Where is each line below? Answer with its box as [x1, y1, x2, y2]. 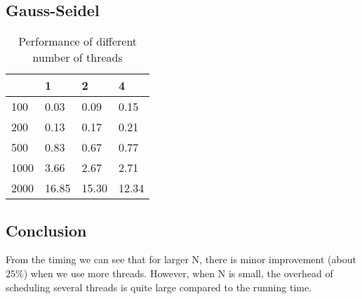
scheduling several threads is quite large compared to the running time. [6, 279, 312, 294]
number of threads [32, 49, 123, 66]
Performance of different [18, 33, 138, 50]
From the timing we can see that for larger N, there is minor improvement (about [6, 252, 356, 267]
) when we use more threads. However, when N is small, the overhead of [23, 266, 333, 280]
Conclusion [6, 219, 87, 241]
